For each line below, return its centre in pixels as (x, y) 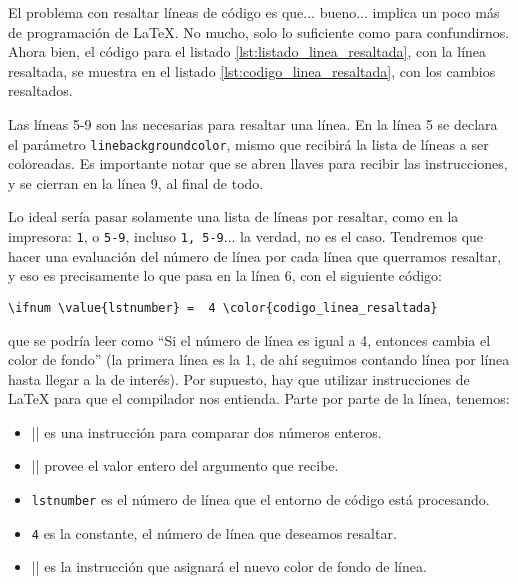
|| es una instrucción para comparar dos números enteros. (206, 431)
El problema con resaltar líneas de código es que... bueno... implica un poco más (254, 12)
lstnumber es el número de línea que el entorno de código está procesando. (260, 499)
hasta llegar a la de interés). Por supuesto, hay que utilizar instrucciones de (239, 378)
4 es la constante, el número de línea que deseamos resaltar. (214, 532)
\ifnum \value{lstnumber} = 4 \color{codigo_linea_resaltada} (223, 307)
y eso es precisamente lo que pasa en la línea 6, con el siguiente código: (225, 275)
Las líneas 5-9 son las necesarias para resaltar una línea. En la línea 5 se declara (253, 123)
